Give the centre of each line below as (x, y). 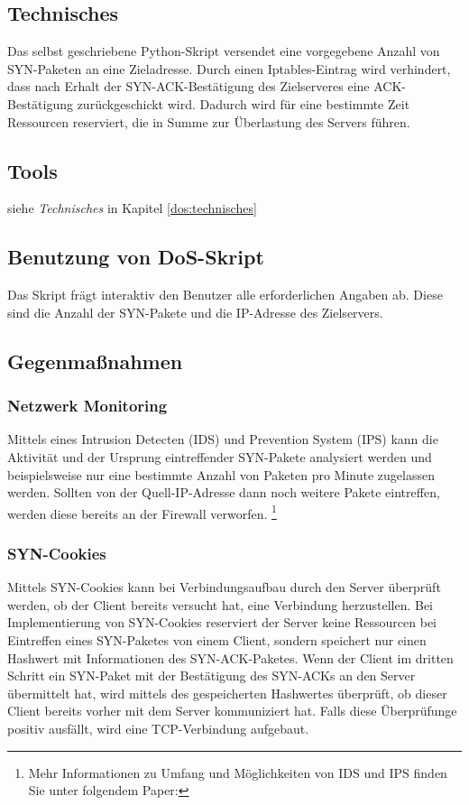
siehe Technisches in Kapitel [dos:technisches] (132, 208)
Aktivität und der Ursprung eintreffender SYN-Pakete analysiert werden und (220, 456)
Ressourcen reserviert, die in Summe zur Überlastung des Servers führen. (209, 121)
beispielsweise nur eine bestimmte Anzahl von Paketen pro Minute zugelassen (221, 474)
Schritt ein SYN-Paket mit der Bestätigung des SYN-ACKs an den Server (212, 675)
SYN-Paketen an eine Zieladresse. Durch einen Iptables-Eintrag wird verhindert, (229, 68)
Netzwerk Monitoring (87, 406)
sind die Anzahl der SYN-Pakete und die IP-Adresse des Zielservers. (195, 312)
